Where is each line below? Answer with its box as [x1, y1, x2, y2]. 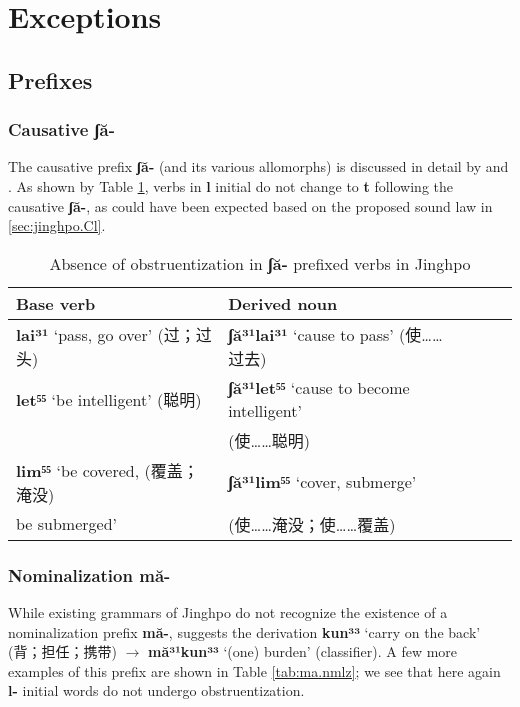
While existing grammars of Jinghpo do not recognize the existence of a [8, 601, 448, 622]
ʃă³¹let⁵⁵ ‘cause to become [228, 375, 410, 399]
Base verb [16, 291, 96, 315]
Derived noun [228, 291, 338, 315]
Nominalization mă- [8, 562, 171, 587]
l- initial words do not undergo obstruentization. [8, 680, 305, 701]
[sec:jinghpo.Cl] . [8, 215, 106, 236]
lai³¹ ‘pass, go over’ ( [16, 322, 164, 346]
